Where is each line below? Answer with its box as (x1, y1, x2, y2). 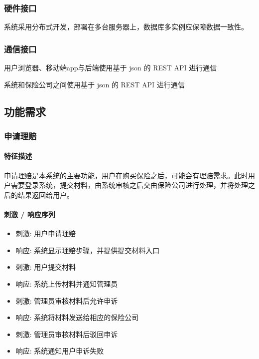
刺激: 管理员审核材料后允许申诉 (15, 295, 118, 306)
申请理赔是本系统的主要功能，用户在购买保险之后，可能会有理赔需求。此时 (4, 170, 248, 180)
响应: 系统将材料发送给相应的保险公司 (15, 312, 139, 323)
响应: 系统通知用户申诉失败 (15, 346, 104, 356)
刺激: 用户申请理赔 (15, 228, 76, 239)
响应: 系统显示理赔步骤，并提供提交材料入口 (15, 245, 160, 255)
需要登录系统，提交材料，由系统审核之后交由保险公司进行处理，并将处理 (10, 180, 248, 190)
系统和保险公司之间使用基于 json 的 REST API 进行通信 (4, 79, 185, 89)
